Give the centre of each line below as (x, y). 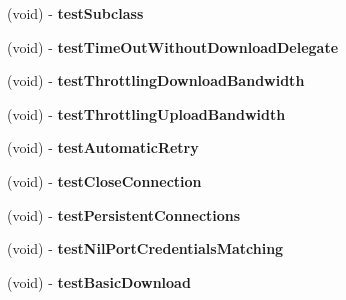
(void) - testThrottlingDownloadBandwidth (156, 80)
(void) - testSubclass (75, 13)
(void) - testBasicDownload (99, 281)
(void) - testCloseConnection (104, 180)
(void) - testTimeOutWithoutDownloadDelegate (173, 46)
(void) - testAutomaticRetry (103, 147)
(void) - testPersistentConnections (124, 214)
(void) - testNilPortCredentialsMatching (145, 248)
